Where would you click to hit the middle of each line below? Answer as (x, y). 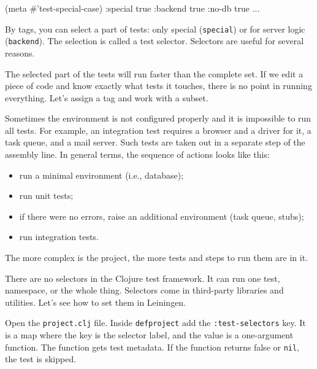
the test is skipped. (41, 359)
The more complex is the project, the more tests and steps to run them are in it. (157, 258)
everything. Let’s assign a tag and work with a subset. (107, 97)
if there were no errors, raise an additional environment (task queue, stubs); (162, 216)
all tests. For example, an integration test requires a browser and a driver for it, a (158, 130)
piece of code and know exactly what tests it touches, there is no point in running (158, 86)
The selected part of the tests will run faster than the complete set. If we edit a (154, 73)
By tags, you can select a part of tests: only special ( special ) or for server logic (155, 29)
